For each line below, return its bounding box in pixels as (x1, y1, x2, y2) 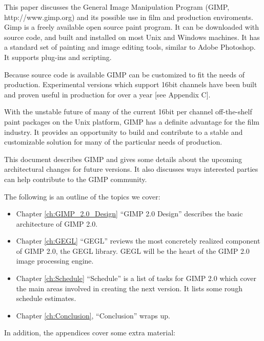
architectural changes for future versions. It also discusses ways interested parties (4, 164, 258, 174)
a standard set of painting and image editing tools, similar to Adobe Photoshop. (4, 42, 256, 52)
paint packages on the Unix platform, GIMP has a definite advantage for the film (4, 116, 259, 127)
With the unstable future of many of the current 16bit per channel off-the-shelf (4, 106, 252, 117)
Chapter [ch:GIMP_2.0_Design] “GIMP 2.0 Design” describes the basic (16, 208, 243, 219)
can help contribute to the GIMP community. (4, 173, 147, 184)
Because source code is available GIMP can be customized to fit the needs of (4, 69, 245, 79)
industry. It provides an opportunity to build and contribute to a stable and (4, 126, 243, 137)
